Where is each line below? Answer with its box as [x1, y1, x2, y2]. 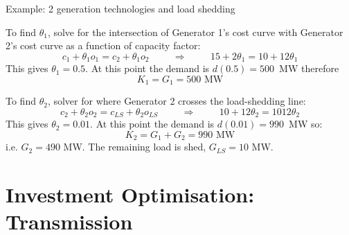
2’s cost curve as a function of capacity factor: [6, 38, 201, 53]
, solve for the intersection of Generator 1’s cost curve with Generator [47, 24, 343, 39]
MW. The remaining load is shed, [63, 139, 206, 154]
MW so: [289, 116, 323, 131]
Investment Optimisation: [6, 180, 255, 209]
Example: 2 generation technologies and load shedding [6, 1, 235, 15]
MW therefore [279, 61, 339, 76]
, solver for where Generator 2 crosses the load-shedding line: [47, 94, 306, 108]
